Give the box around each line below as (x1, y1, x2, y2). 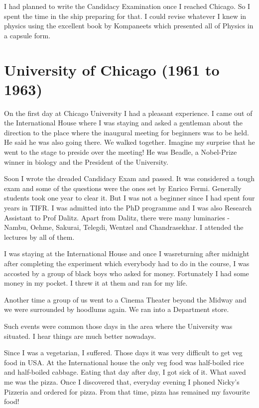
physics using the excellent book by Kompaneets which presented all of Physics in (4, 20, 254, 31)
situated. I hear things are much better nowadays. (4, 330, 156, 341)
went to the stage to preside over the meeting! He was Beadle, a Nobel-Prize (4, 147, 237, 157)
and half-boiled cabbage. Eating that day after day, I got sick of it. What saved (4, 367, 246, 377)
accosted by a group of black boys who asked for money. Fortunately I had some (4, 268, 249, 278)
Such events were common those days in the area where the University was (4, 320, 233, 331)
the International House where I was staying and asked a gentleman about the (4, 117, 243, 128)
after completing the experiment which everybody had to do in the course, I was (4, 258, 250, 268)
